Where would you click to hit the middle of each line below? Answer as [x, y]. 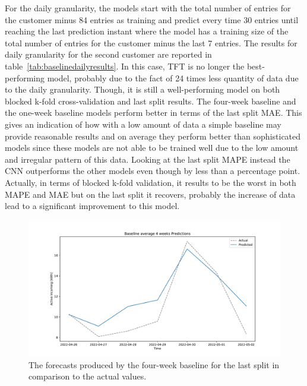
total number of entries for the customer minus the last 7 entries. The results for [151, 42]
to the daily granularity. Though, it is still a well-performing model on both [143, 89]
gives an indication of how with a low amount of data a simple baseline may [143, 124]
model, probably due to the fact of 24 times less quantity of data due [173, 77]
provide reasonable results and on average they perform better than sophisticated [153, 136]
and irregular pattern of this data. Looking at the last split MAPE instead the [148, 159]
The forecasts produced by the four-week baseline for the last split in [154, 364]
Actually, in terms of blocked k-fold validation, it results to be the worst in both [151, 182]
